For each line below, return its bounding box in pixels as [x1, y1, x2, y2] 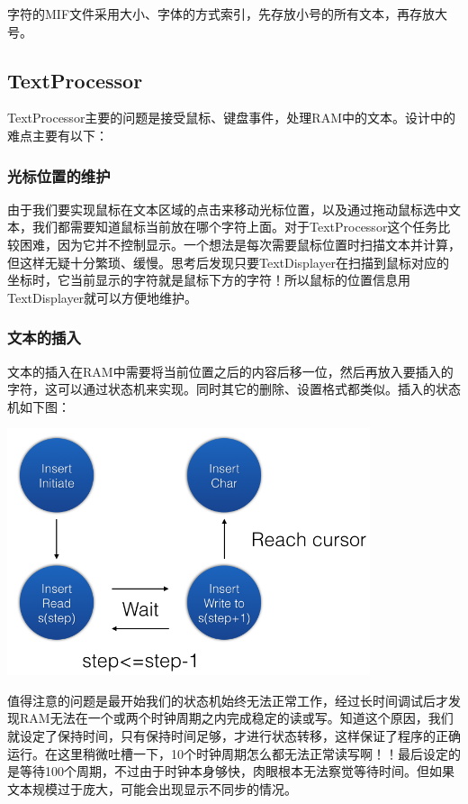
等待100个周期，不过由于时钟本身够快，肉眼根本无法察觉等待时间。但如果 [19, 762, 454, 781]
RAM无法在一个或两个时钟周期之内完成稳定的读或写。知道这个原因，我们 [19, 708, 454, 727]
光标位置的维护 [7, 164, 111, 187]
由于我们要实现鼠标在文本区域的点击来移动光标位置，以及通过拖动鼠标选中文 [7, 199, 461, 218]
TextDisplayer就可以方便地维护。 [7, 288, 198, 306]
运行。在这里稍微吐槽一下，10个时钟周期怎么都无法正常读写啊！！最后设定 [7, 744, 448, 763]
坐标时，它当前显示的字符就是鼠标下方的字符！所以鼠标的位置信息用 [7, 270, 410, 289]
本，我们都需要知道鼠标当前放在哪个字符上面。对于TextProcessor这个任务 [7, 217, 438, 236]
